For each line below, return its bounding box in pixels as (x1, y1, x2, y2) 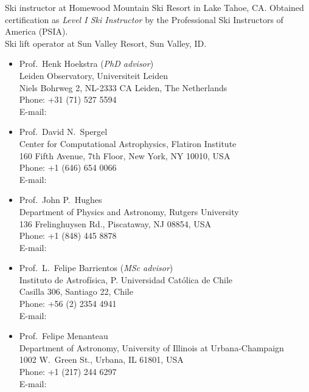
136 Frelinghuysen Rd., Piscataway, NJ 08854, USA (19, 217, 212, 230)
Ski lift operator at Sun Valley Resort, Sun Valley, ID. (5, 36, 207, 49)
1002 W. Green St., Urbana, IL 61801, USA (19, 353, 184, 366)
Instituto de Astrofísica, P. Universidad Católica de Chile (19, 273, 233, 286)
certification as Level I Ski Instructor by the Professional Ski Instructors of (5, 13, 283, 26)
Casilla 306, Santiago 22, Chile (19, 285, 133, 298)
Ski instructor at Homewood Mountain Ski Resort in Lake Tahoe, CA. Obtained (5, 1, 304, 13)
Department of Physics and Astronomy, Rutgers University (19, 205, 239, 218)
